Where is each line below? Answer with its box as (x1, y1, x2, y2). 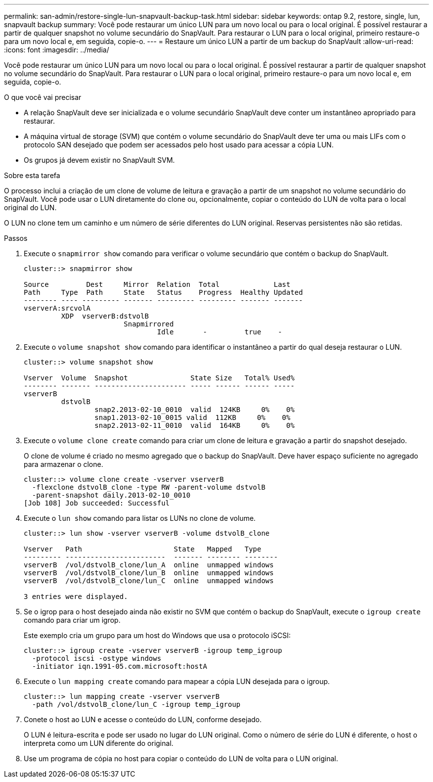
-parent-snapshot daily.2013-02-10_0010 (32, 491, 191, 499)
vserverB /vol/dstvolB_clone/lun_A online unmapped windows (24, 561, 274, 569)
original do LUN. (4, 203, 57, 212)
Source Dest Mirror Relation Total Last (24, 280, 291, 288)
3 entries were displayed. (24, 593, 128, 600)
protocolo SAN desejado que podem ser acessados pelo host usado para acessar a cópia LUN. (24, 140, 334, 149)
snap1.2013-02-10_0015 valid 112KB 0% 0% (94, 414, 291, 421)
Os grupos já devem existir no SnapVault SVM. (24, 156, 175, 164)
